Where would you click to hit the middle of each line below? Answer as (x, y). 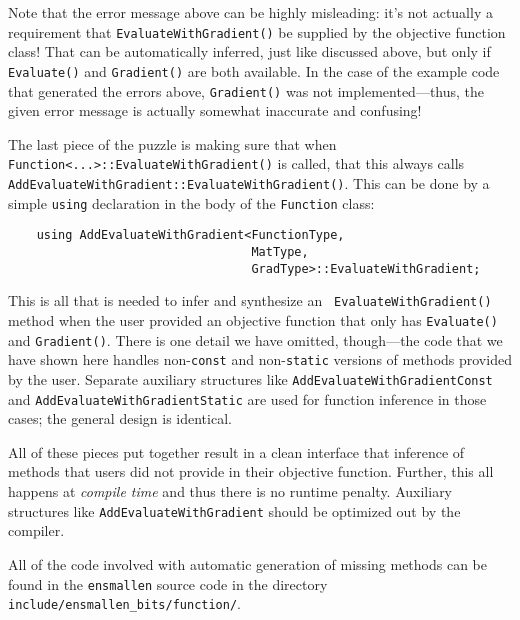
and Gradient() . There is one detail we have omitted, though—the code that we (255, 339)
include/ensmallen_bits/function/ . (124, 603)
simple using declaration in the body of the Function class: (191, 202)
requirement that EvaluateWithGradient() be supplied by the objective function (257, 31)
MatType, (280, 252)
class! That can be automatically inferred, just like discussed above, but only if (249, 51)
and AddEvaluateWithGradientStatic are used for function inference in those (247, 398)
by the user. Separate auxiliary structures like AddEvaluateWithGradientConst (250, 378)
